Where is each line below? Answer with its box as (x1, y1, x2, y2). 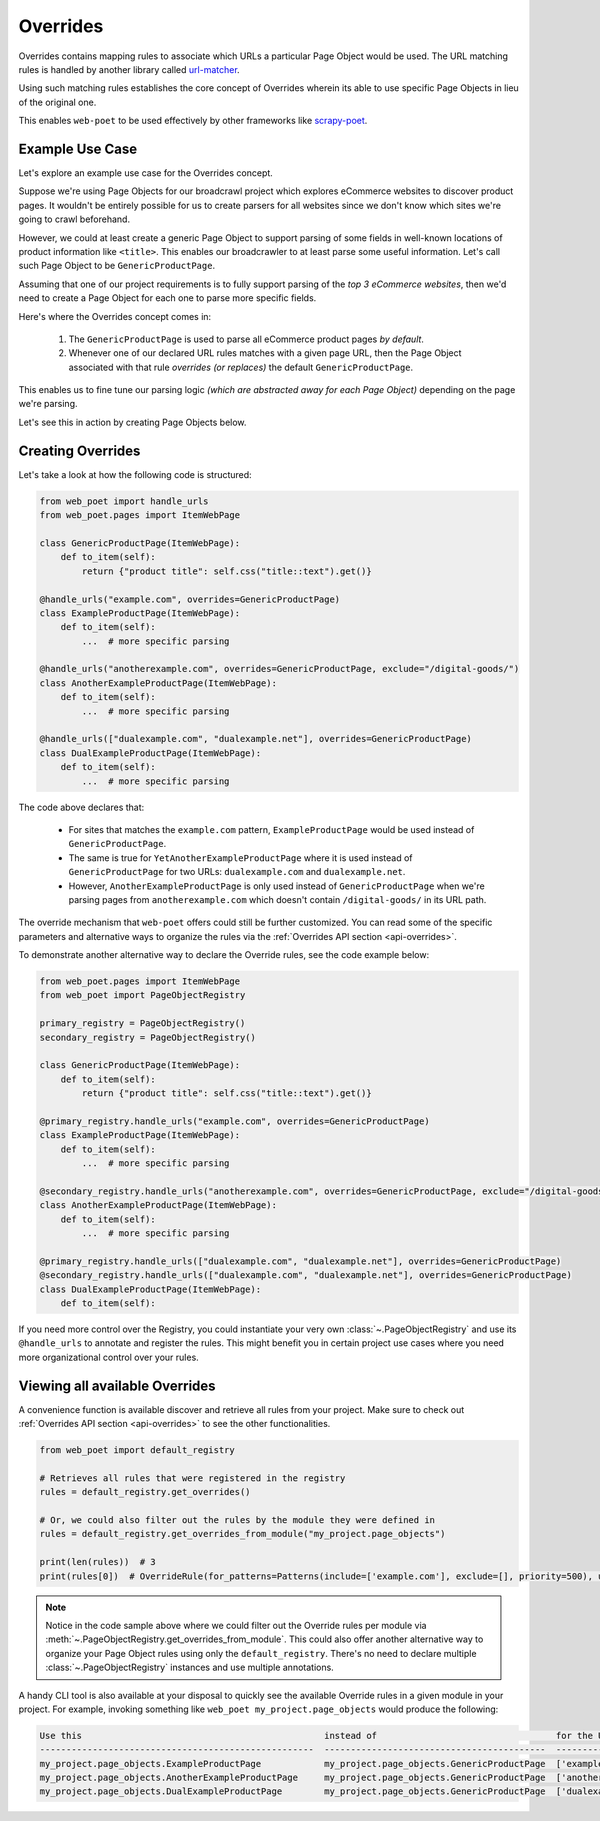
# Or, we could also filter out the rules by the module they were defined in (39, 1515, 435, 1526)
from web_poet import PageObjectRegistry (39, 990, 246, 1001)
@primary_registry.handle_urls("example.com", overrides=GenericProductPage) (39, 1115, 430, 1127)
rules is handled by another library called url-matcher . (18, 63, 240, 75)
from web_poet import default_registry (39, 1445, 235, 1456)
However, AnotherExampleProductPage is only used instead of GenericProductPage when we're (68, 880, 485, 892)
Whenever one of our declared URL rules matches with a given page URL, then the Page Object (68, 347, 462, 359)
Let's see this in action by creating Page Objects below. (18, 416, 247, 428)
